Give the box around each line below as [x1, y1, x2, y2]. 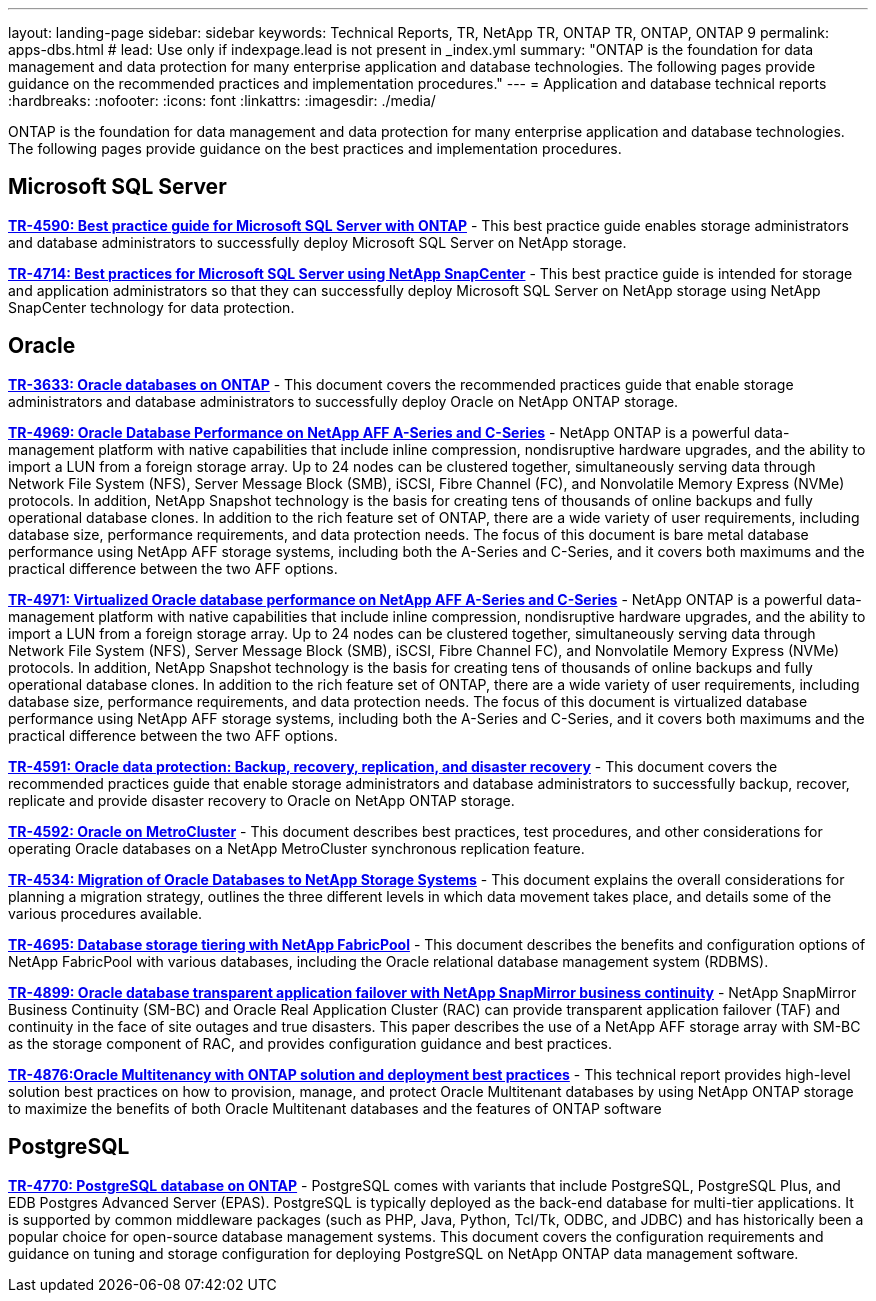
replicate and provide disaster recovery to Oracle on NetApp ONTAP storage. [8, 791, 515, 809]
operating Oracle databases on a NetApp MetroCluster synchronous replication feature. [8, 839, 585, 857]
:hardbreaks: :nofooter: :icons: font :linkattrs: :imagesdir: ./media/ [8, 92, 436, 109]
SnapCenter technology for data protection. [8, 298, 295, 316]
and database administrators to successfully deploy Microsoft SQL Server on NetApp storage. [8, 233, 627, 251]
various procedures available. [8, 904, 203, 922]
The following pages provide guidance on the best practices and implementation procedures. [8, 140, 622, 157]
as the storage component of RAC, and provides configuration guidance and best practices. [8, 1034, 613, 1052]
